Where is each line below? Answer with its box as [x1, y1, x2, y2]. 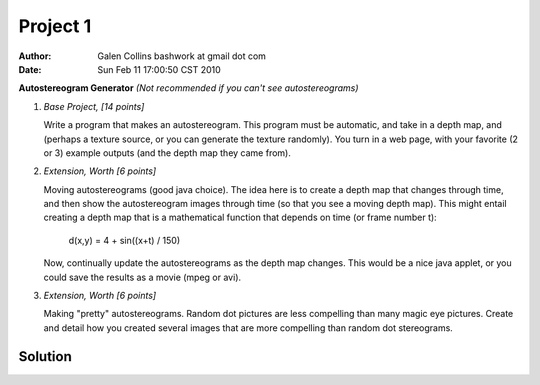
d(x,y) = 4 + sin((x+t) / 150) [68, 234, 181, 246]
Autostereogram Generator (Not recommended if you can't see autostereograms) [18, 82, 359, 94]
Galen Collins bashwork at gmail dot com [97, 50, 267, 62]
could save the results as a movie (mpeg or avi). [43, 271, 242, 283]
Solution [18, 348, 72, 365]
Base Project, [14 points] [43, 100, 145, 112]
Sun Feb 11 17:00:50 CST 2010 [97, 63, 222, 75]
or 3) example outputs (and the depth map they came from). [43, 146, 292, 159]
